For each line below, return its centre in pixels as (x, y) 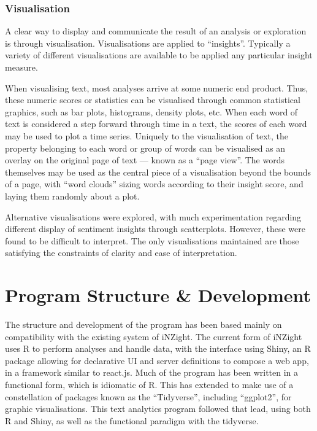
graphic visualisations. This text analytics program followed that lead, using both (158, 409)
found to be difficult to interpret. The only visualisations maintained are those (152, 240)
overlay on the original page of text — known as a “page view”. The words (145, 160)
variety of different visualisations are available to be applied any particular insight (159, 55)
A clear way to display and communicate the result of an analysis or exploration (156, 31)
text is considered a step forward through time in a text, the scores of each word (156, 124)
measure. (21, 67)
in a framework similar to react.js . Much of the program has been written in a (152, 372)
